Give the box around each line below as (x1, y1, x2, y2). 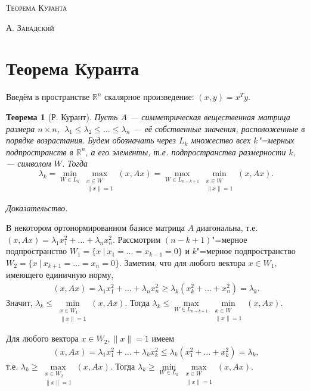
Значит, (6, 296, 33, 308)
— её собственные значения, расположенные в (133, 122, 305, 134)
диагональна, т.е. (196, 221, 258, 234)
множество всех (191, 134, 251, 146)
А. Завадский (6, 21, 54, 33)
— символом (6, 157, 51, 170)
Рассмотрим (117, 233, 161, 245)
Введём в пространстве (6, 90, 90, 103)
